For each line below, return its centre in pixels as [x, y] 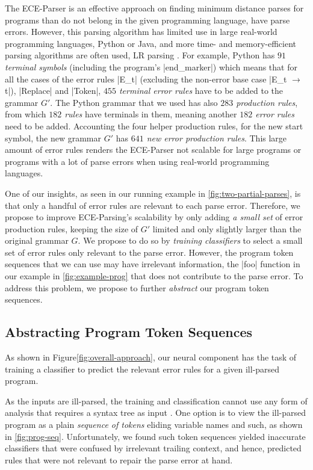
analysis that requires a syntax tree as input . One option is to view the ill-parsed [156, 413]
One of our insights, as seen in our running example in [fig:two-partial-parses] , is [153, 193]
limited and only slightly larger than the [227, 228]
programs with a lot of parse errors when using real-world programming [137, 161]
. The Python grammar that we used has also [134, 102]
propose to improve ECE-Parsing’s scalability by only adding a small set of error [154, 217]
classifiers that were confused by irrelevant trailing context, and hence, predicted [153, 448]
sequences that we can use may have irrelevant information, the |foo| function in [153, 264]
